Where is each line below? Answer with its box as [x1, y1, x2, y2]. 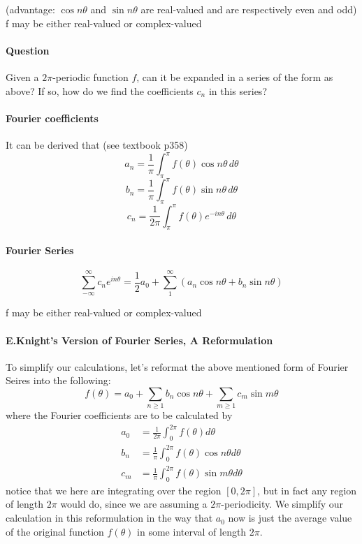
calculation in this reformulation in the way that [6, 510, 213, 525]
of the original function [6, 524, 104, 538]
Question [6, 43, 50, 57]
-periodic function [52, 69, 129, 84]
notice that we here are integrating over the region [6, 483, 222, 497]
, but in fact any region [257, 483, 357, 497]
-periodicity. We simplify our [221, 497, 344, 511]
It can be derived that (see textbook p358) [6, 137, 188, 152]
